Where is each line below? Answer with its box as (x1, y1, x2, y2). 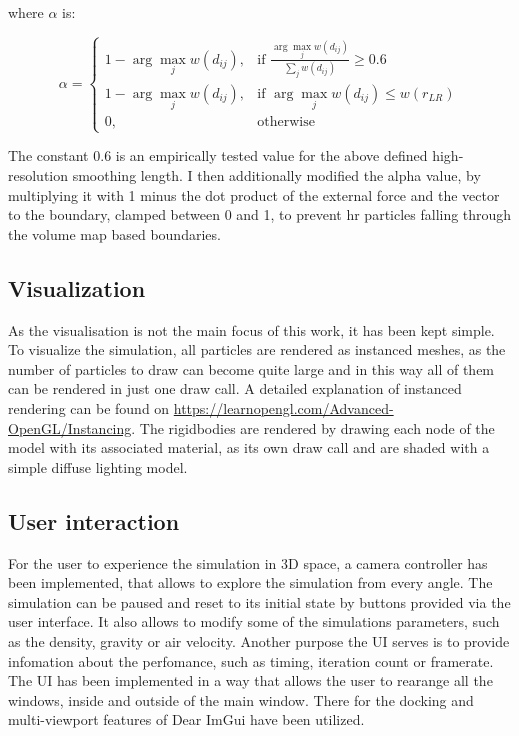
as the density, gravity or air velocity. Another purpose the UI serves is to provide (8, 630, 510, 651)
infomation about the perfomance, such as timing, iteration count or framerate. (8, 650, 494, 671)
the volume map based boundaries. (8, 223, 221, 244)
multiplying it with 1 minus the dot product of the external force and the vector (8, 184, 500, 205)
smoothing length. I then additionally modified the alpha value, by (72, 165, 481, 186)
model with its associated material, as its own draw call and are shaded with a (8, 437, 490, 458)
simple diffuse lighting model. (8, 456, 188, 477)
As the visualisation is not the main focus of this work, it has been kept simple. (8, 319, 495, 340)
